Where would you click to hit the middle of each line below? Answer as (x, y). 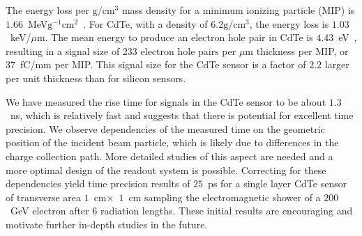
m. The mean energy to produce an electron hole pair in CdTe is (175, 37)
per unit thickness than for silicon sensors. (96, 78)
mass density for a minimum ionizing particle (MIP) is (238, 10)
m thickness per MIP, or (297, 50)
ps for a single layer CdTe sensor (278, 183)
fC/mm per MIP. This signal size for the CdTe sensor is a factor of (163, 64)
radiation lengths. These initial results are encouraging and (226, 211)
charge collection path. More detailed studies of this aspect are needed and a (169, 156)
